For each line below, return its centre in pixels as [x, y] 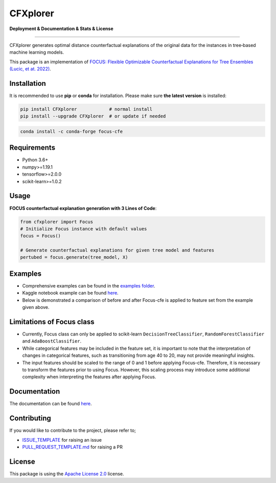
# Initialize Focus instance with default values [84, 229]
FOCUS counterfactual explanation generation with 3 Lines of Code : [83, 208]
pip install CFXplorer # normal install [86, 109]
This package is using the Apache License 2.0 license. [67, 474]
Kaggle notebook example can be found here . [70, 293]
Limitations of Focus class [52, 322]
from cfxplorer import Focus [57, 222]
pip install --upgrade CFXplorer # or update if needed [93, 116]
